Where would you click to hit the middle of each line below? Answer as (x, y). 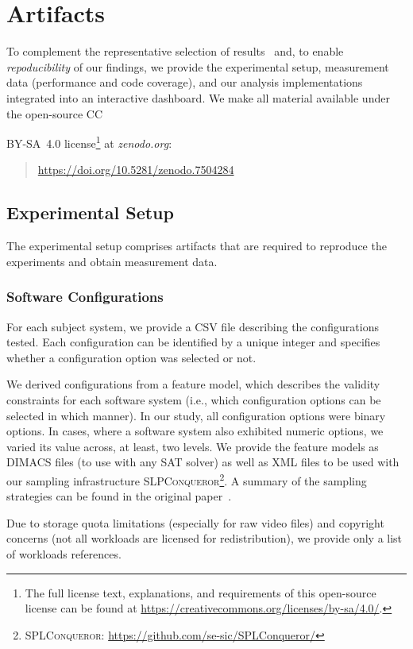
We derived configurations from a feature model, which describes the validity (193, 384)
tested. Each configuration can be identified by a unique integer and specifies (193, 342)
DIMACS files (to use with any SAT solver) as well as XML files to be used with (203, 462)
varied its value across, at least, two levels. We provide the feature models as (193, 446)
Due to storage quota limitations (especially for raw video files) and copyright (195, 522)
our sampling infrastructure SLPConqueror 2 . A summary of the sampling (187, 479)
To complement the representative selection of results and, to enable (175, 51)
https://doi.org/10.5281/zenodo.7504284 (136, 170)
